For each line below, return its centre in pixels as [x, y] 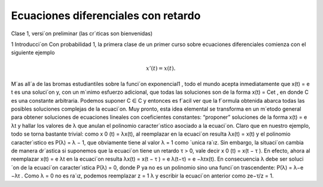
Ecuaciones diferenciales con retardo [106, 16]
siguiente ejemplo [33, 53]
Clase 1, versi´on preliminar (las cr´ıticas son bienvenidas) [82, 33]
